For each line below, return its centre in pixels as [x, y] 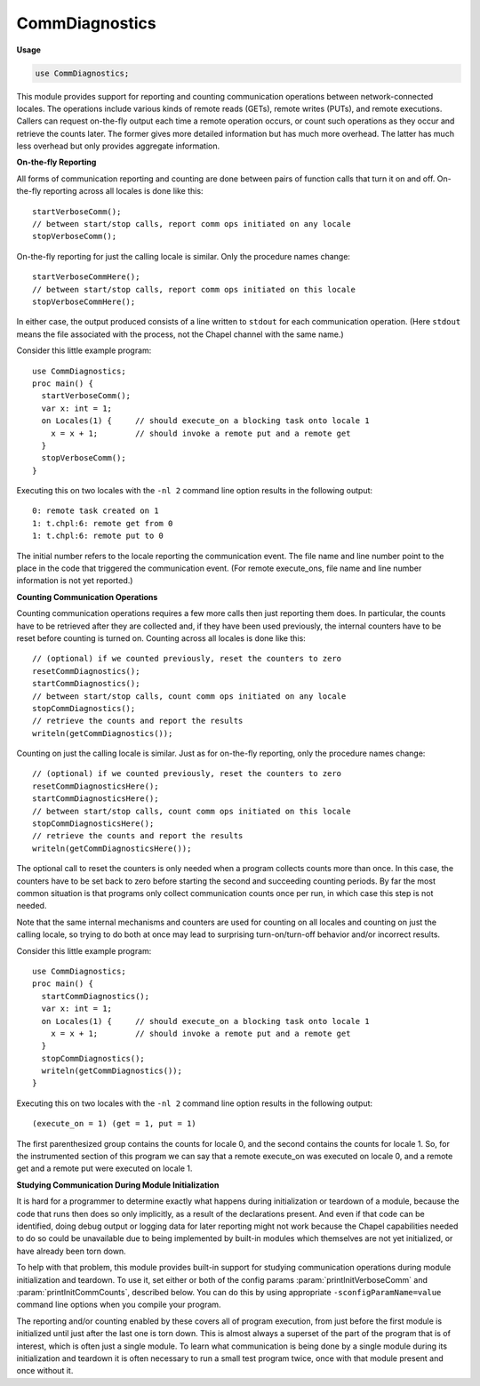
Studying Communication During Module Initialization [118, 1185]
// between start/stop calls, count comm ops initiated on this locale [192, 811]
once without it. [45, 1371]
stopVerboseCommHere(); [84, 301]
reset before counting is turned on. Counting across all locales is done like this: [161, 638]
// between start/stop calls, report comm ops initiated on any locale [192, 224]
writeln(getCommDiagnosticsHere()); [112, 848]
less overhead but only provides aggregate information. [118, 146]
